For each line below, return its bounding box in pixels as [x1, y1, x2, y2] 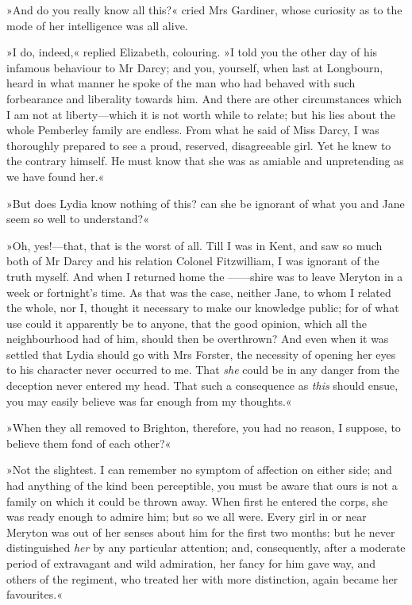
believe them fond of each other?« [6, 434, 171, 451]
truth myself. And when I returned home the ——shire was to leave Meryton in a [6, 268, 403, 284]
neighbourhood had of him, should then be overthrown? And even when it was [6, 330, 389, 347]
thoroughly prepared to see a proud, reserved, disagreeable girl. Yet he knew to [6, 137, 391, 153]
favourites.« [6, 586, 63, 603]
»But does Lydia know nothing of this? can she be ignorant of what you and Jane [6, 195, 405, 211]
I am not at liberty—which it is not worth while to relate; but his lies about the [6, 106, 395, 122]
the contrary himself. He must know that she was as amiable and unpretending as [6, 152, 404, 169]
